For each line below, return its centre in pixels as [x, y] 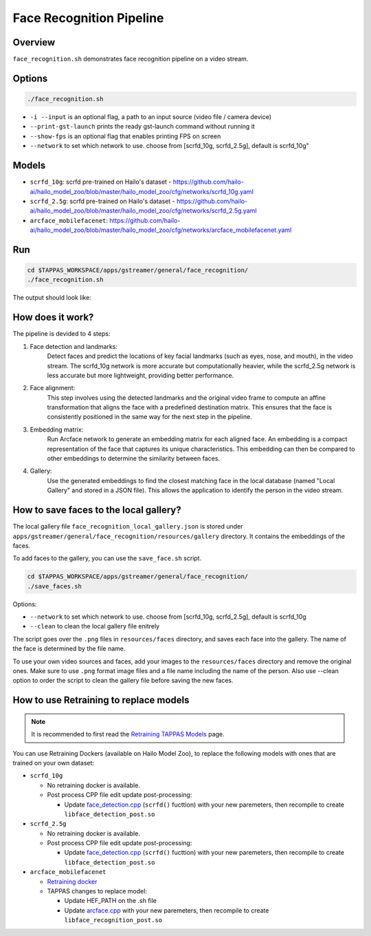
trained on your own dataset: [54, 763]
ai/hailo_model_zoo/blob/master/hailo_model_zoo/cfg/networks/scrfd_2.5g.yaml [143, 211]
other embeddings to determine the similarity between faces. [133, 458]
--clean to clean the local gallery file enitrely [95, 626]
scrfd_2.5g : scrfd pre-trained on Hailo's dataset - [102, 201]
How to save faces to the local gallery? [97, 510]
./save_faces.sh [55, 586]
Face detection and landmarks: [74, 346]
